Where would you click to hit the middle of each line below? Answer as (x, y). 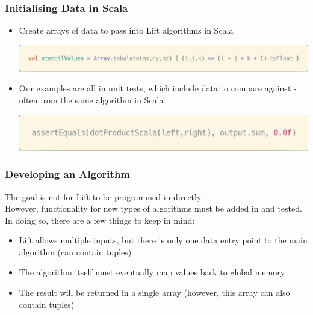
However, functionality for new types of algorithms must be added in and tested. (153, 208)
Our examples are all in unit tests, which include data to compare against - (158, 88)
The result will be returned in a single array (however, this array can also (154, 292)
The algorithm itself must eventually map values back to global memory (152, 272)
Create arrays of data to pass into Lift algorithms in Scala (126, 30)
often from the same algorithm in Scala (91, 100)
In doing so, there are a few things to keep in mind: (100, 220)
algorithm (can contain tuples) (75, 252)
